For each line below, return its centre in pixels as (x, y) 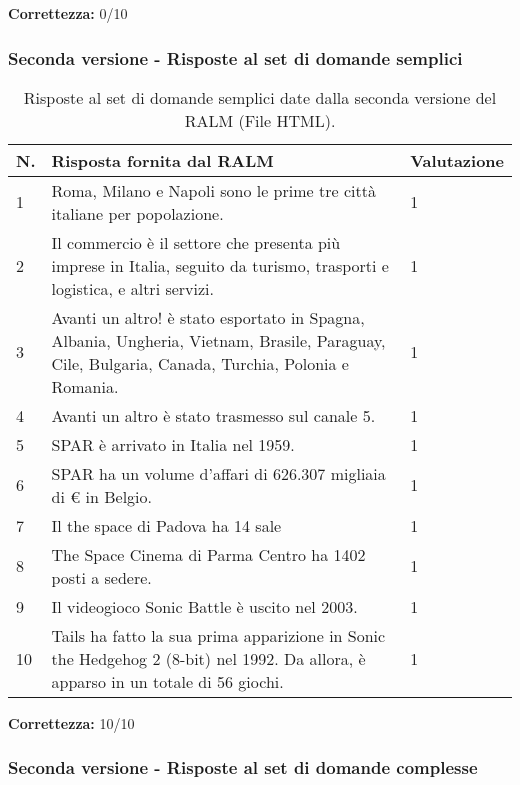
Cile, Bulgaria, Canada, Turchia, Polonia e (200, 363)
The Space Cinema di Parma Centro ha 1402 (208, 554)
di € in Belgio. (101, 496)
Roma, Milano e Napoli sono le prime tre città (213, 190)
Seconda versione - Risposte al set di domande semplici (235, 57)
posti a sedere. (101, 577)
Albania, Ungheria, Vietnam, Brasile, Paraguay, (218, 340)
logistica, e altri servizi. (132, 288)
